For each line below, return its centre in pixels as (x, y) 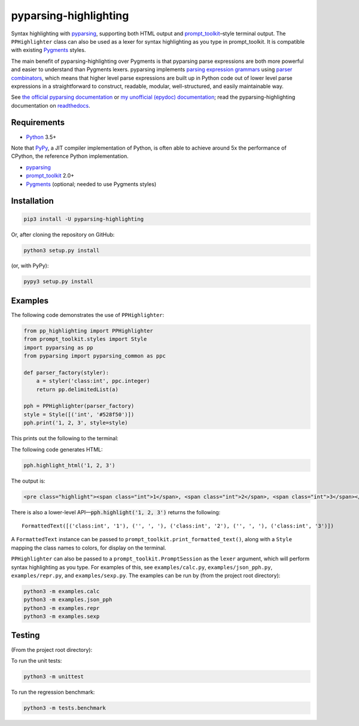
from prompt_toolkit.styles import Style (85, 339)
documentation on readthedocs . (51, 105)
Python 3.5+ (41, 137)
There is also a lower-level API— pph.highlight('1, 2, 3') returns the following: (116, 512)
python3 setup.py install (62, 250)
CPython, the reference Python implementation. (70, 156)
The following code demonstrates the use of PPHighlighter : (88, 315)
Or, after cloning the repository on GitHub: (63, 234)
